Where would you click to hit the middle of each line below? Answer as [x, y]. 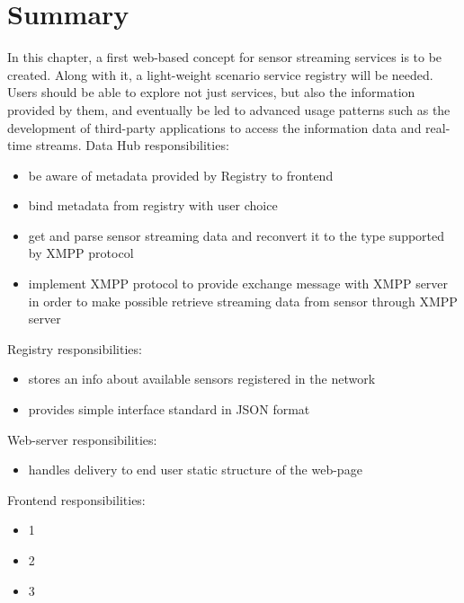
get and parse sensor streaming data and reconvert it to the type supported [236, 235]
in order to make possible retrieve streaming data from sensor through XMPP [243, 301]
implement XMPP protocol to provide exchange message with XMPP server [238, 284]
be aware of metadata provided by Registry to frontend [181, 175]
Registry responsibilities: [75, 348]
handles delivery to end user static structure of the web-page [195, 470]
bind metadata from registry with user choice [153, 205]
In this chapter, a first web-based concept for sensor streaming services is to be [225, 57]
